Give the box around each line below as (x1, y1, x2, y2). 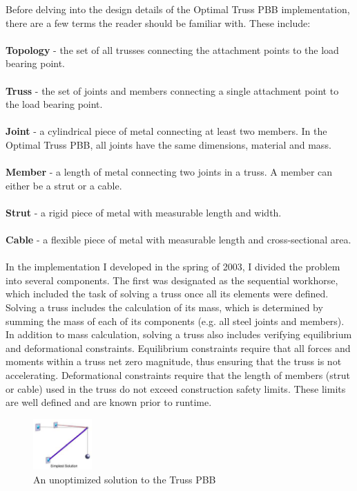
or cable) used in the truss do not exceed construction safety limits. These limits (6, 381, 346, 396)
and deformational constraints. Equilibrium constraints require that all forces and (6, 340, 351, 355)
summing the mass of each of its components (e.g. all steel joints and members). (6, 313, 345, 328)
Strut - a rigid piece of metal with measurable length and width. (6, 205, 282, 219)
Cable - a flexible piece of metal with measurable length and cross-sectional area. (6, 232, 351, 247)
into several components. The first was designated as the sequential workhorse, (6, 272, 338, 287)
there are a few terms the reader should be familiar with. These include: (6, 15, 311, 30)
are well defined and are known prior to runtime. (6, 395, 212, 409)
